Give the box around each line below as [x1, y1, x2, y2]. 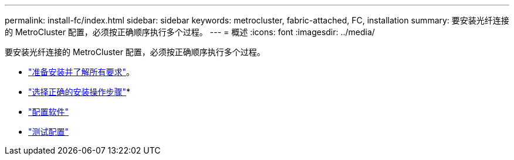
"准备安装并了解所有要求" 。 [28, 67, 135, 77]
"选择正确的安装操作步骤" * [28, 87, 131, 97]
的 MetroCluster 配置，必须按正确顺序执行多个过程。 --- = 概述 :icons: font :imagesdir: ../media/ [5, 27, 375, 37]
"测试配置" [28, 127, 69, 137]
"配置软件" [28, 107, 69, 117]
